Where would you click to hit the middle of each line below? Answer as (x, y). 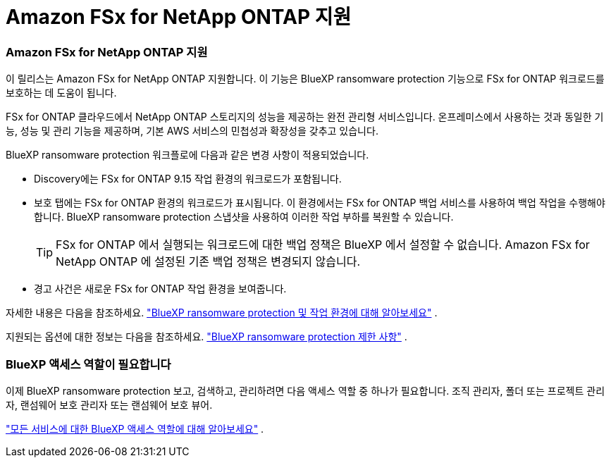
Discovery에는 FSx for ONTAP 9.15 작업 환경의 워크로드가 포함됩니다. (188, 179)
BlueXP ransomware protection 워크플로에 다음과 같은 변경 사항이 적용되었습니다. (187, 155)
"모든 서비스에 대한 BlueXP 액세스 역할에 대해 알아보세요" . (135, 428)
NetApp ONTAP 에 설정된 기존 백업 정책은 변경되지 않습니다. (208, 262)
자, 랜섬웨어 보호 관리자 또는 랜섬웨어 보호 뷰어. (109, 405)
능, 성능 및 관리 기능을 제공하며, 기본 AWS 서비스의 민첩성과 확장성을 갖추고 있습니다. (192, 131)
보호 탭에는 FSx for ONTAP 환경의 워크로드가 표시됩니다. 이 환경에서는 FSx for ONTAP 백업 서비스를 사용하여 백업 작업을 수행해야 (320, 203)
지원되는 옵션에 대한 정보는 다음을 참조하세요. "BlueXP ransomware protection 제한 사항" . (206, 337)
